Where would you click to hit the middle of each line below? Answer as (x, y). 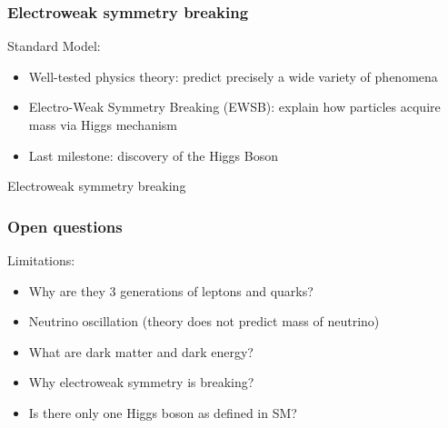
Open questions (65, 226)
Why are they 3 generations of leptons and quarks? (171, 290)
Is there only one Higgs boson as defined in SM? (163, 412)
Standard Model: (54, 46)
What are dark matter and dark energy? (141, 351)
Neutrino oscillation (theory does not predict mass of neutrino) (204, 321)
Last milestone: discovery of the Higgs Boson (153, 155)
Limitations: (41, 260)
